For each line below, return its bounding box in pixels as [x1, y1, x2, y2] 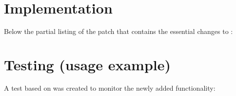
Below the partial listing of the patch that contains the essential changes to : [4, 26, 233, 36]
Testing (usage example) [4, 54, 171, 74]
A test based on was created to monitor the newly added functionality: [4, 82, 216, 93]
